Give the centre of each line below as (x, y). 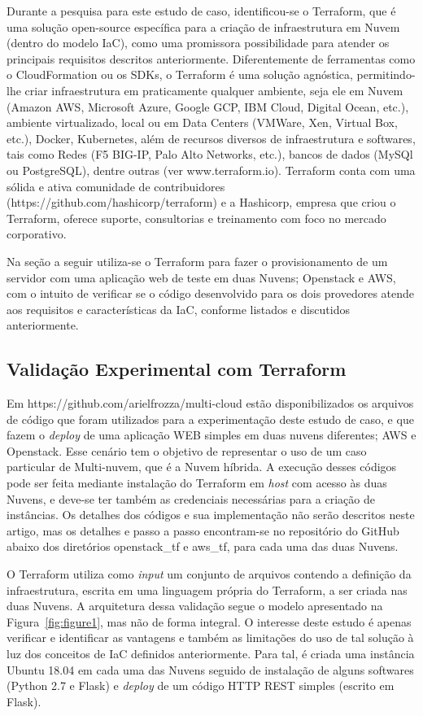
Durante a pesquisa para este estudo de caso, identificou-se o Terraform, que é (201, 11)
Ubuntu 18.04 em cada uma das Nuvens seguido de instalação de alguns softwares (210, 669)
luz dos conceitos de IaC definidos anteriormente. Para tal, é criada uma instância (211, 653)
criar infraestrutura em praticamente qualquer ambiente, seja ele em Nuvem (214, 90)
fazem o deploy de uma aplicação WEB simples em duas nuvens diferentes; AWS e (211, 435)
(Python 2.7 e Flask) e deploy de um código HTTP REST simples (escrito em (201, 685)
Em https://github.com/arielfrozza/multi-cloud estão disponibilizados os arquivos (210, 403)
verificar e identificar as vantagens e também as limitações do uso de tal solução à (210, 637)
